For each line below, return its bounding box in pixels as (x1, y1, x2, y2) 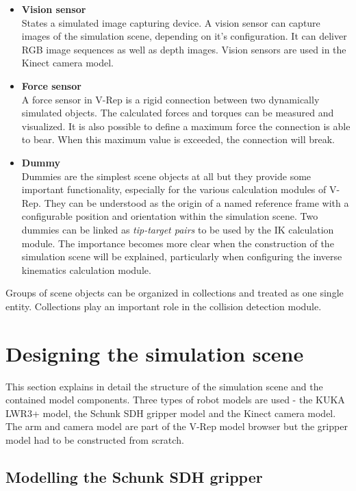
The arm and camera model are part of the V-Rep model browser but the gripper (5, 419, 348, 433)
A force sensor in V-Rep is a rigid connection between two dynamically (21, 92, 320, 106)
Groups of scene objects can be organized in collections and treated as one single (5, 286, 344, 300)
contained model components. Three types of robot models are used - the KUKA (5, 392, 345, 407)
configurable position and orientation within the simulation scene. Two (21, 209, 318, 223)
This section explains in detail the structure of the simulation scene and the (5, 379, 323, 393)
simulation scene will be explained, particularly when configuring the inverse (21, 249, 342, 264)
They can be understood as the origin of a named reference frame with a (44, 195, 349, 210)
